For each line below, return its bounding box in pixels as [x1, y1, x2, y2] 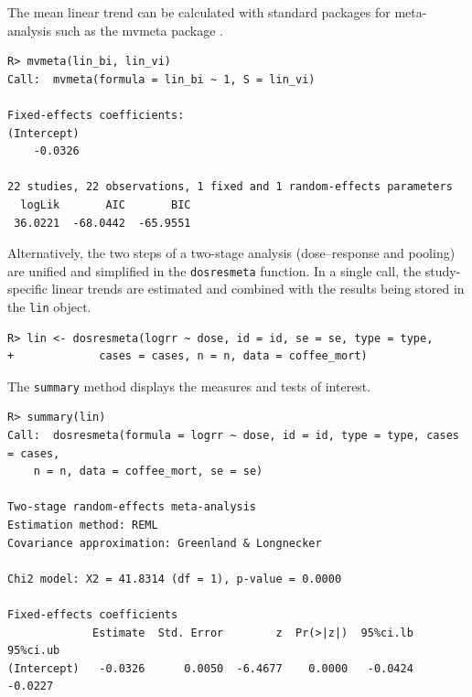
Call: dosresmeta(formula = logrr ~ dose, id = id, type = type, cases [7, 429, 459, 443]
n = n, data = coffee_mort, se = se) [33, 465, 263, 478]
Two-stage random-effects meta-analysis [7, 500, 257, 514]
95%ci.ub [7, 644, 60, 658]
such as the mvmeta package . [55, 20, 223, 39]
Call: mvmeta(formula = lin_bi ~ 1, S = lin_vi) [7, 72, 316, 86]
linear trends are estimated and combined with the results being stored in [51, 279, 465, 298]
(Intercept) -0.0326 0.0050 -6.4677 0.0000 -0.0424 [7, 661, 413, 675]
